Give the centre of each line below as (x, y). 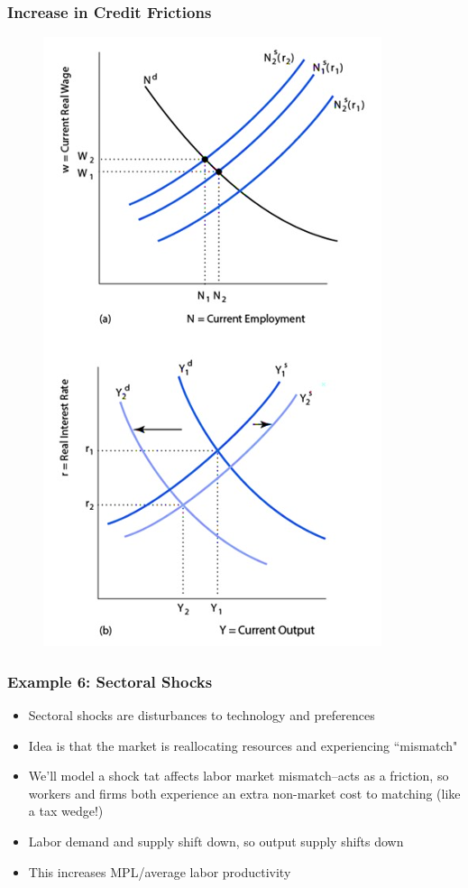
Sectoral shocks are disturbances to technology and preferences (202, 715)
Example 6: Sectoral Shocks (110, 681)
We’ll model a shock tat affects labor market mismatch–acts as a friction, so (239, 776)
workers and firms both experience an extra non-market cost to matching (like (244, 793)
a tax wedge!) (66, 811)
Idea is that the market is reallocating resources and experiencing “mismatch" (243, 745)
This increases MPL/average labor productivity (160, 871)
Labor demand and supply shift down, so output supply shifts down (216, 841)
